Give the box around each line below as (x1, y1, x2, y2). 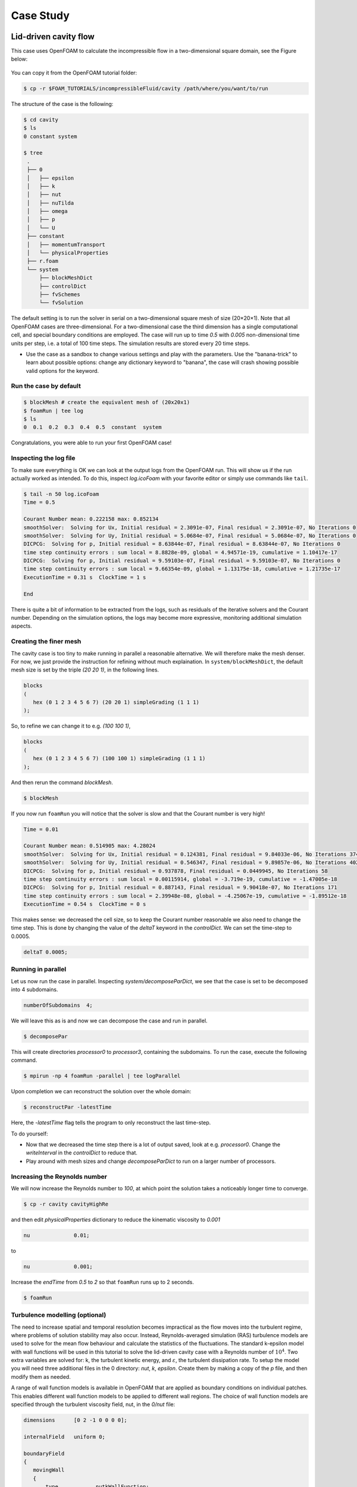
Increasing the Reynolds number (11, 1172, 107, 1181)
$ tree (23, 149, 43, 156)
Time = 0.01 (23, 826, 59, 833)
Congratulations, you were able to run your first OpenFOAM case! (11, 439, 172, 446)
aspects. (11, 622, 32, 630)
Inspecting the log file (11, 454, 76, 462)
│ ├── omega (27, 208, 68, 215)
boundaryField (23, 1450, 65, 1457)
